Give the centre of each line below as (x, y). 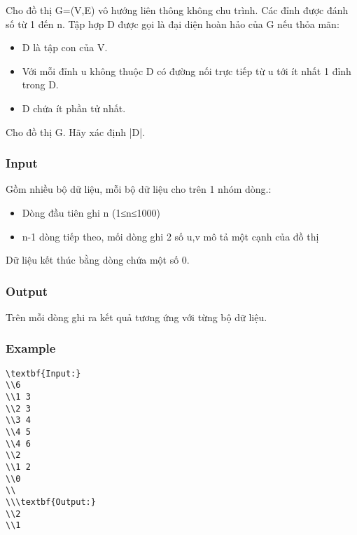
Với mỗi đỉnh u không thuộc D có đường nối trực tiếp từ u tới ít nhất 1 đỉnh (187, 70)
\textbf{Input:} (43, 373)
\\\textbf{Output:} (51, 502)
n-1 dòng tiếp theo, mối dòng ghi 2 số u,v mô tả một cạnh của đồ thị (170, 236)
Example (31, 348)
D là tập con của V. (65, 47)
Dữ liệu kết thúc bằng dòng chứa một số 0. (98, 260)
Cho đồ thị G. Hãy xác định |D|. (76, 131)
